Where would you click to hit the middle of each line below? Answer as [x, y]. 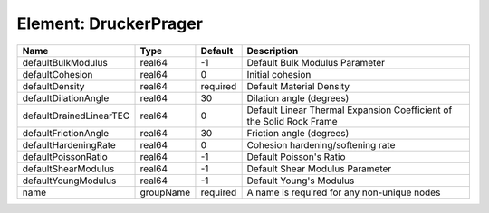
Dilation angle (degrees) [298, 97]
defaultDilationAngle [66, 97]
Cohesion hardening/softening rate [321, 144]
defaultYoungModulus [69, 181]
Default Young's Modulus [301, 181]
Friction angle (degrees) [298, 133]
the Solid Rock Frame [292, 121]
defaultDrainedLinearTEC [76, 116]
